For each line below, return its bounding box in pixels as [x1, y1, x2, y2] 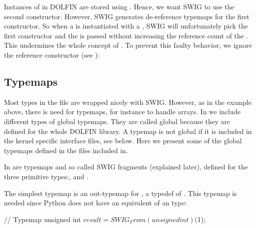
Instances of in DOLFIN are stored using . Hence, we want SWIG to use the [4, 1, 234, 11]
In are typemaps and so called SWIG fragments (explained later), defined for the [4, 162, 248, 172]
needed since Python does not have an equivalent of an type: [4, 197, 187, 208]
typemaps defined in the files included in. [4, 145, 128, 155]
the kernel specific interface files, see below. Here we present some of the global [4, 135, 242, 146]
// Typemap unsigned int [4, 214, 81, 224]
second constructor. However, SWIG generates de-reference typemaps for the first [4, 11, 250, 21]
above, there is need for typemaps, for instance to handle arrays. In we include [4, 106, 241, 117]
